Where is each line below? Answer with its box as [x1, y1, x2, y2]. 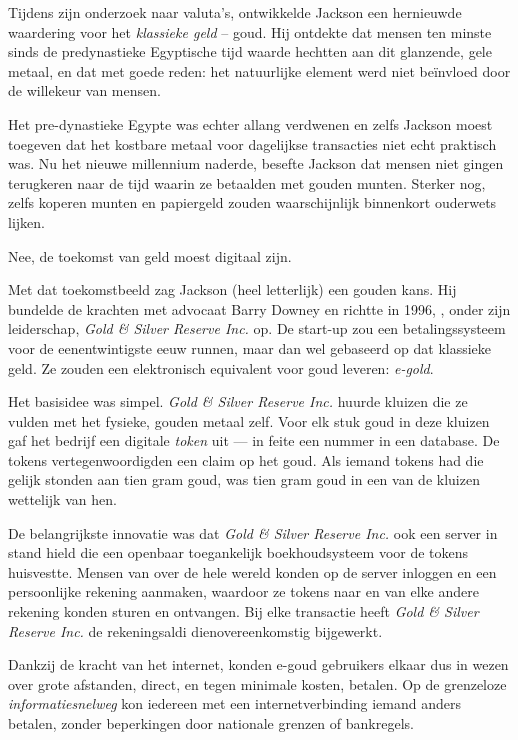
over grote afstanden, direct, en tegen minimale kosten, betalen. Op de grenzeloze [8, 673, 507, 694]
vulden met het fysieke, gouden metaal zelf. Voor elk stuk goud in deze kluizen [8, 410, 490, 431]
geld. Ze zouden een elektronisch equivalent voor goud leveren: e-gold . [8, 357, 434, 378]
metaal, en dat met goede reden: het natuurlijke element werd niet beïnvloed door [8, 60, 511, 81]
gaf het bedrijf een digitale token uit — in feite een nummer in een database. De [8, 430, 500, 451]
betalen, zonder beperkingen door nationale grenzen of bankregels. [8, 713, 414, 733]
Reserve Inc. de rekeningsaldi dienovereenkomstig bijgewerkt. [8, 620, 383, 641]
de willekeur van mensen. [8, 80, 161, 101]
